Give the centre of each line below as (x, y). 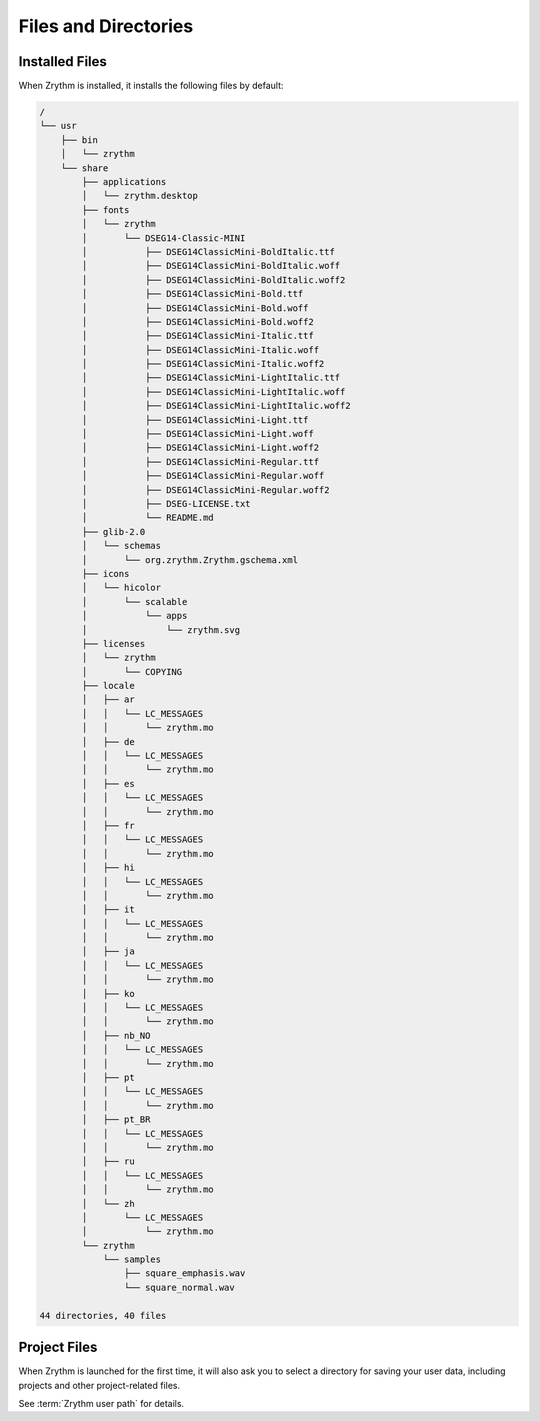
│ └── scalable (134, 601)
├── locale (108, 686)
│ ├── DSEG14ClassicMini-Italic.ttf (197, 336)
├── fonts (105, 209)
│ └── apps (134, 616)
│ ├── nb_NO (116, 1035)
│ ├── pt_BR (116, 1119)
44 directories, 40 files (103, 1315)
